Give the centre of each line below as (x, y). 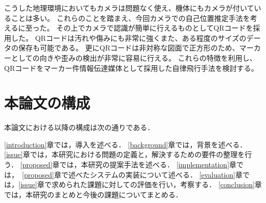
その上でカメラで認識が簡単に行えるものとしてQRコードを (155, 28)
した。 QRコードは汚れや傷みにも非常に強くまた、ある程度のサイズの (129, 37)
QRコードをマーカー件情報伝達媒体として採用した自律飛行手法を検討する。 (131, 68)
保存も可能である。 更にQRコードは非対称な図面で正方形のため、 (129, 48)
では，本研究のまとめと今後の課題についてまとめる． (93, 194)
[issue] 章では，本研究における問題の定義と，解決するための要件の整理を (125, 154)
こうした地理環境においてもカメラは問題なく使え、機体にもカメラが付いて (129, 8)
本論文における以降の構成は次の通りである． (79, 127)
